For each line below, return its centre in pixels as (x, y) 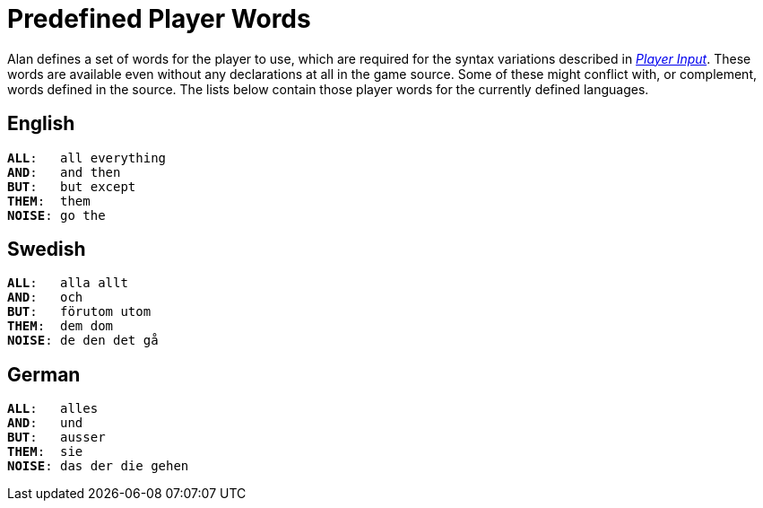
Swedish (47, 250)
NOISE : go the (56, 215)
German (44, 374)
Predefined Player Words (159, 19)
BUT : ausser (56, 438)
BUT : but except (72, 186)
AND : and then (64, 172)
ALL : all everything (87, 158)
